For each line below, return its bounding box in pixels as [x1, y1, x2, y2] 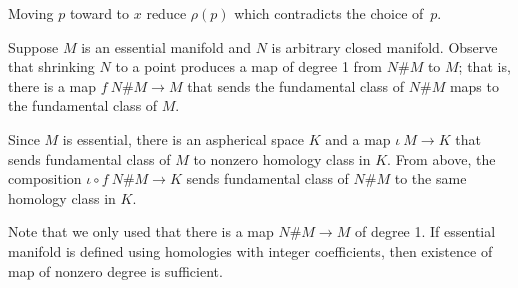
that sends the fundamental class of [187, 75, 405, 96]
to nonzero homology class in [193, 148, 371, 169]
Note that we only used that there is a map [8, 221, 274, 242]
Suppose [8, 36, 59, 57]
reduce [146, 3, 187, 23]
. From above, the [387, 148, 496, 169]
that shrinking [8, 56, 95, 77]
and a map [325, 128, 391, 149]
